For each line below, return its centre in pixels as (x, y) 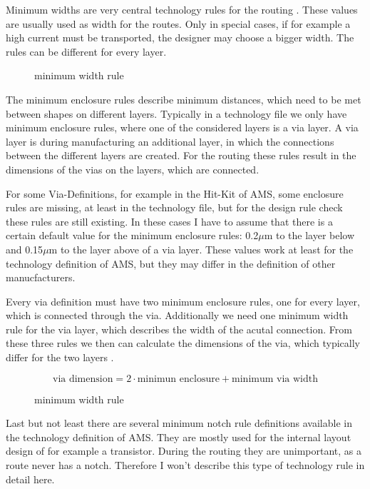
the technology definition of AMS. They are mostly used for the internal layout (179, 437)
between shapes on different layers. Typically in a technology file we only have (176, 113)
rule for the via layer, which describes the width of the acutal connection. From (179, 329)
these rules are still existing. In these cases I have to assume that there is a (169, 221)
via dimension (83, 379)
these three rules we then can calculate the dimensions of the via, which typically (183, 343)
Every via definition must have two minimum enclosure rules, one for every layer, (183, 301)
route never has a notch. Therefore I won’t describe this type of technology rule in (185, 465)
